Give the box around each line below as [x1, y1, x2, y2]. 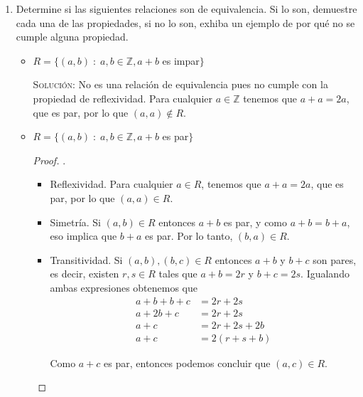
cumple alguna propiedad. [16, 29, 129, 44]
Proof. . [33, 152, 66, 167]
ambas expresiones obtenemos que [50, 280, 197, 295]
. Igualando [300, 266, 350, 281]
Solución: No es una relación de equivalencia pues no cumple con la [33, 77, 328, 92]
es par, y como [223, 214, 288, 229]
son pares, [313, 252, 357, 267]
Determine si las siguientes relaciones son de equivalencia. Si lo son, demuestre [16, 1, 357, 16]
